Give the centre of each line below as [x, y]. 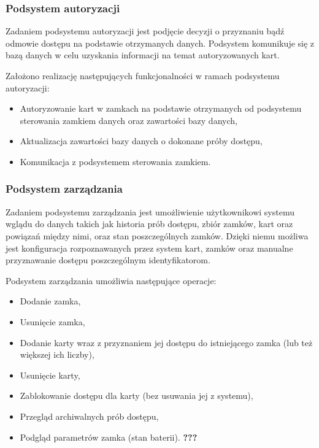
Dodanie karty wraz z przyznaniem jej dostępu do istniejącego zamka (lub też [166, 342]
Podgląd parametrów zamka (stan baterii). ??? [109, 437]
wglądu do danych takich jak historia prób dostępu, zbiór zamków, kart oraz [149, 224]
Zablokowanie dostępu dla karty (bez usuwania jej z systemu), [136, 396]
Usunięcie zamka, [52, 321]
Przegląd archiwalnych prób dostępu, [89, 416]
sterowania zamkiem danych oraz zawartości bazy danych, [129, 120]
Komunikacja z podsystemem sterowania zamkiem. [115, 161]
